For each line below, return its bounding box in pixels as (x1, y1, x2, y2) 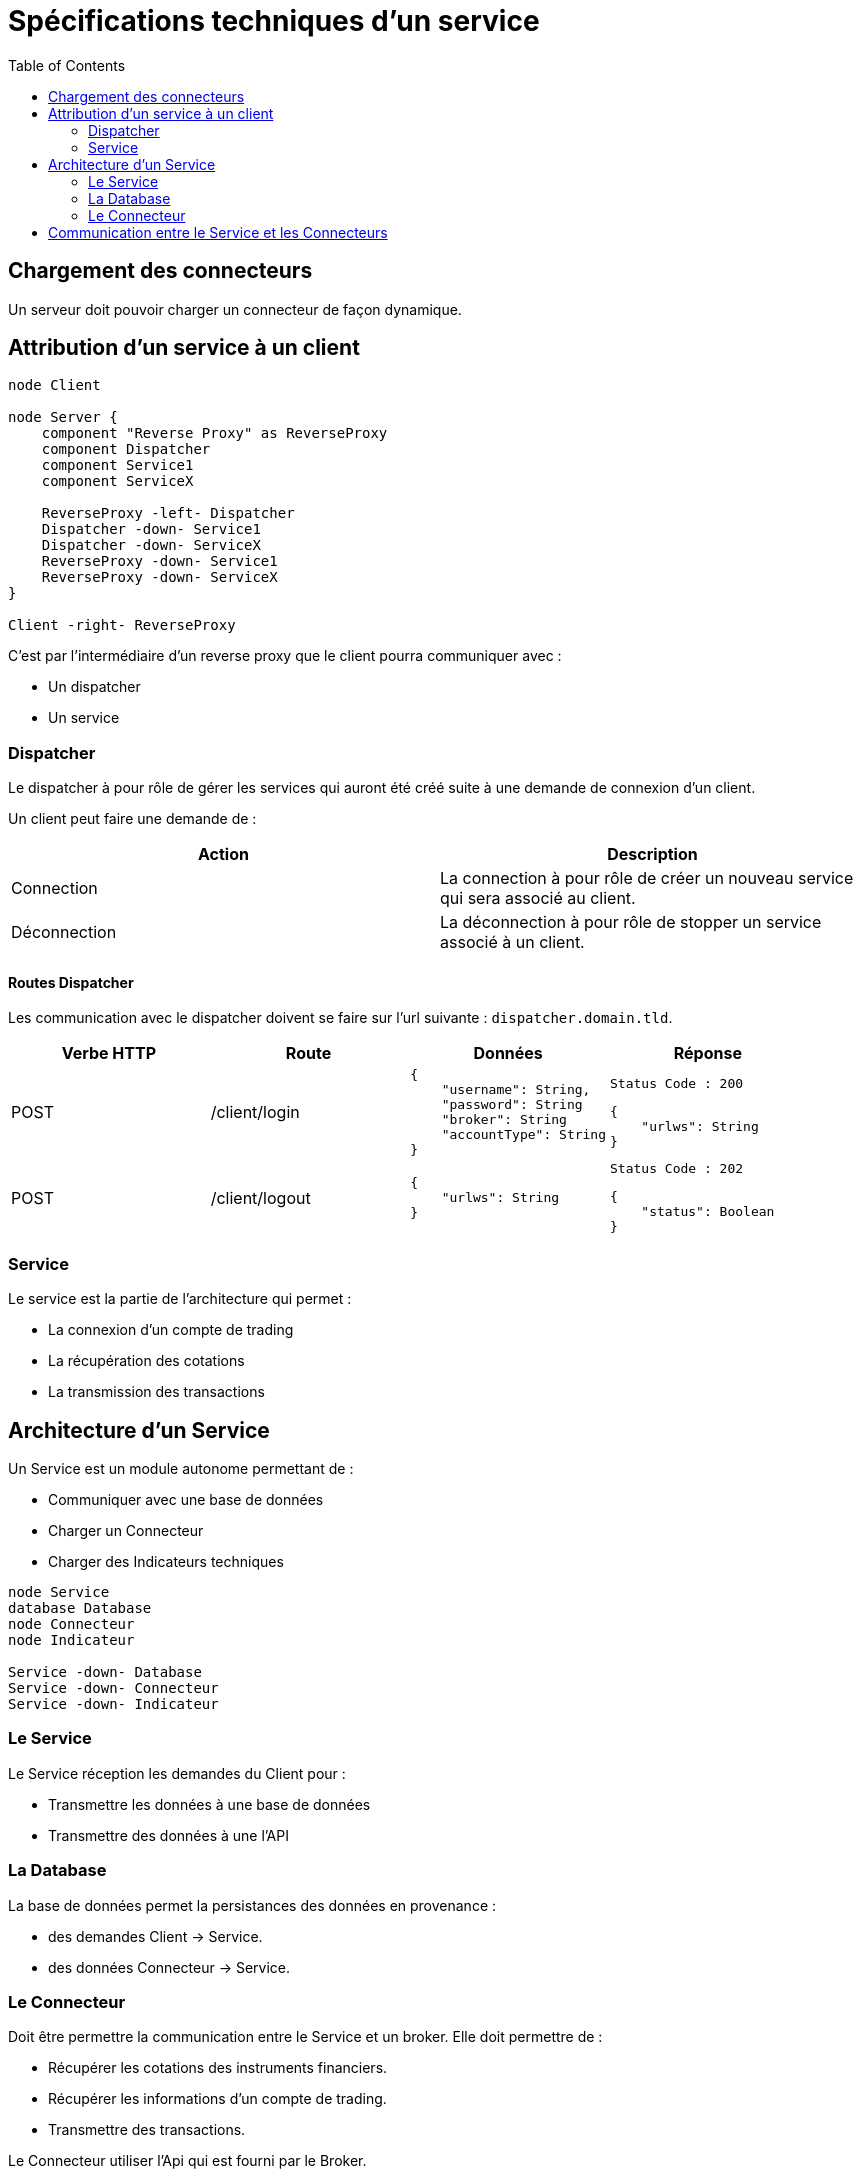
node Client (8, 377, 101, 394)
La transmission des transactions (48, 1383, 265, 1401)
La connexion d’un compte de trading (48, 1321, 294, 1339)
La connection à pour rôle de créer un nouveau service (440, 868, 854, 889)
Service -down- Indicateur (8, 1696, 219, 1712)
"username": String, (441, 1082, 591, 1098)
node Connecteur (8, 1616, 135, 1632)
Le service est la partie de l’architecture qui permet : (8, 1290, 352, 1308)
